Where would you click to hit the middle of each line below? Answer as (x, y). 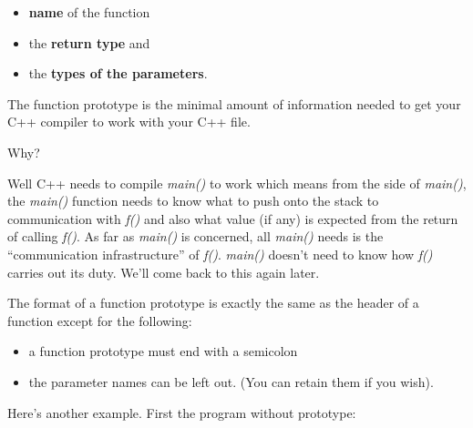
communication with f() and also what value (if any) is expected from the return (233, 218)
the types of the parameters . (118, 73)
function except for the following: (100, 320)
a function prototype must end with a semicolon (163, 351)
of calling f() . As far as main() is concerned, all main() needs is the (195, 236)
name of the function (89, 12)
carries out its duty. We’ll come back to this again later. (164, 272)
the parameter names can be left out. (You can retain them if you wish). (231, 381)
